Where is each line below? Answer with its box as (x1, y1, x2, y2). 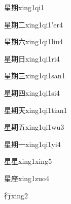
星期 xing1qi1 (4, 2, 45, 12)
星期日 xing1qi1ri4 (4, 53, 60, 64)
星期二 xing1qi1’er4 (4, 19, 63, 30)
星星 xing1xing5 (4, 156, 52, 166)
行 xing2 (4, 190, 28, 200)
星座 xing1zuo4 (4, 172, 50, 183)
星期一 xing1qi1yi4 (4, 138, 61, 149)
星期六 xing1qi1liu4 (4, 36, 63, 47)
